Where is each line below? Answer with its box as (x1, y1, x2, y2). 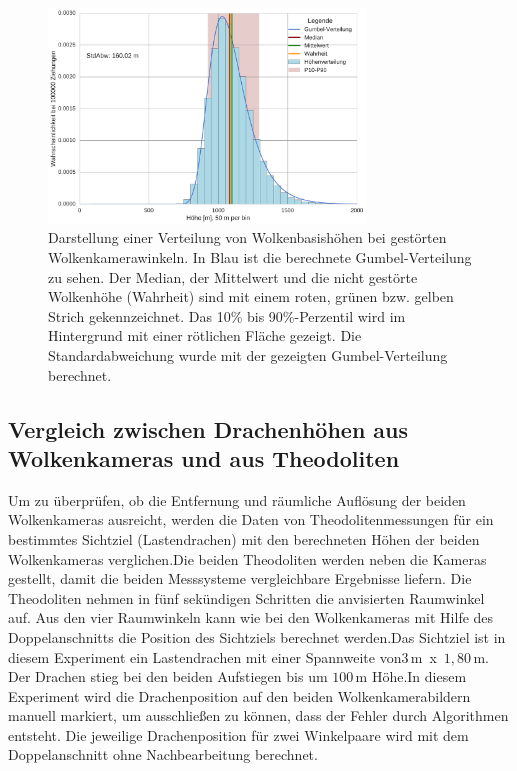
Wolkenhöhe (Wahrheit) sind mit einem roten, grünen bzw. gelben (48, 286, 454, 307)
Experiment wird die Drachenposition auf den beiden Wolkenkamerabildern (8, 685, 471, 706)
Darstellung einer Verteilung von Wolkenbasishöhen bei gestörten (48, 227, 447, 248)
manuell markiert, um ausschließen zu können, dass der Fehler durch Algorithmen (8, 705, 509, 726)
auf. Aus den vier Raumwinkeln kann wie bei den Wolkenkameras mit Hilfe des (8, 607, 494, 628)
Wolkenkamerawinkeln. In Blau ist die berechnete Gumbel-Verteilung (48, 247, 472, 268)
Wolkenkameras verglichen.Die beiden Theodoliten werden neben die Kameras (8, 548, 487, 569)
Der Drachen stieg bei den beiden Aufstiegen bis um (8, 666, 328, 687)
